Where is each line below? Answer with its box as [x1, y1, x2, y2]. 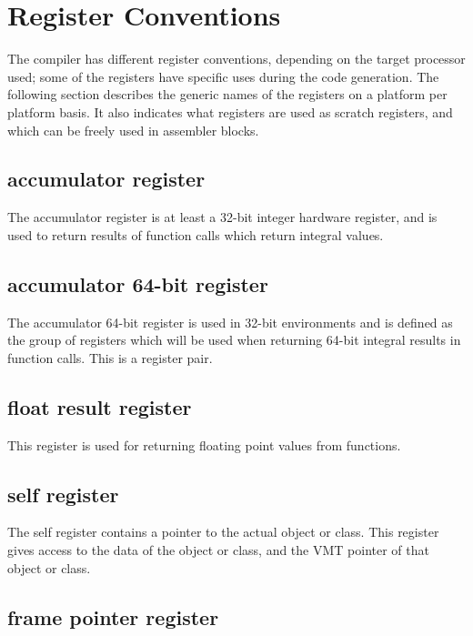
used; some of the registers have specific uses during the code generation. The [7, 66, 439, 86]
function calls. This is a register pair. [7, 348, 213, 367]
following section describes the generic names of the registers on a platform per [7, 85, 448, 104]
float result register [7, 392, 192, 420]
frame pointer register [7, 602, 219, 631]
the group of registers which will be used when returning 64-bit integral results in [7, 330, 461, 349]
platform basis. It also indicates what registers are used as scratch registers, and [7, 102, 453, 121]
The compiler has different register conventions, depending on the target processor [7, 49, 466, 68]
